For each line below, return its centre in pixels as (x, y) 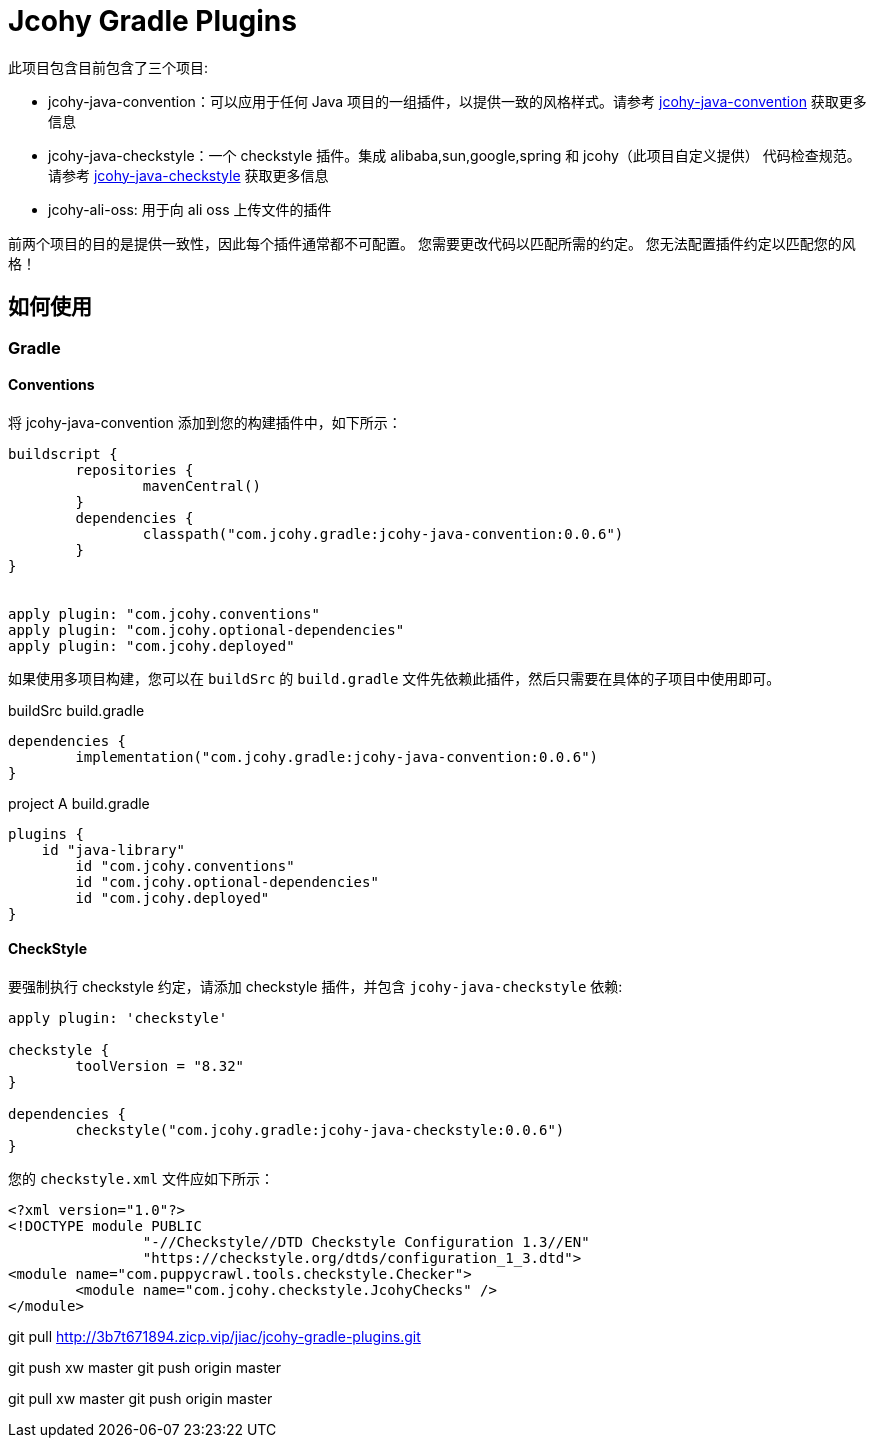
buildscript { (63, 453)
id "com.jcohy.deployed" (172, 897)
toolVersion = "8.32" (160, 1066)
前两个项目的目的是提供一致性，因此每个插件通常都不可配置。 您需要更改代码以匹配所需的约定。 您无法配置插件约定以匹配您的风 (432, 243)
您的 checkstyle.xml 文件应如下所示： (141, 1179)
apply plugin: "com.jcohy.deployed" (151, 645)
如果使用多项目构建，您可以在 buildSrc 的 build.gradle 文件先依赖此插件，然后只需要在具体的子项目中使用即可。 (394, 678)
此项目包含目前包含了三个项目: (108, 67)
